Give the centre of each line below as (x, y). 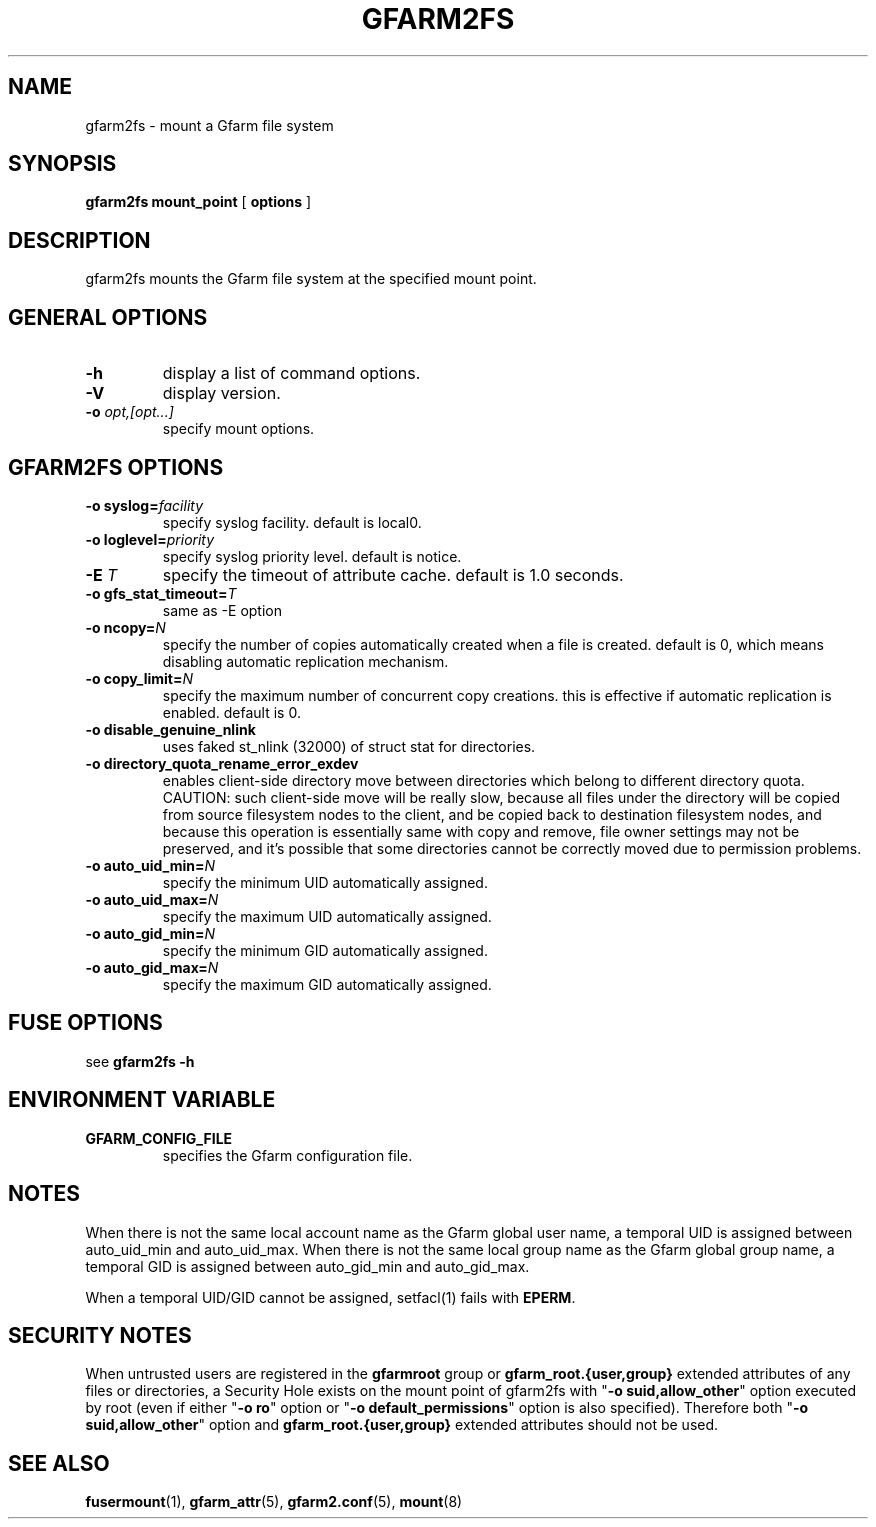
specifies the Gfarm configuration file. (287, 1155)
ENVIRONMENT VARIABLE (142, 1100)
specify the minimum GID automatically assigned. (325, 950)
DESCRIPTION (79, 240)
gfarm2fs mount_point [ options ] (198, 202)
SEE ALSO (59, 1463)
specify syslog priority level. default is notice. (312, 556)
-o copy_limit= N (139, 678)
